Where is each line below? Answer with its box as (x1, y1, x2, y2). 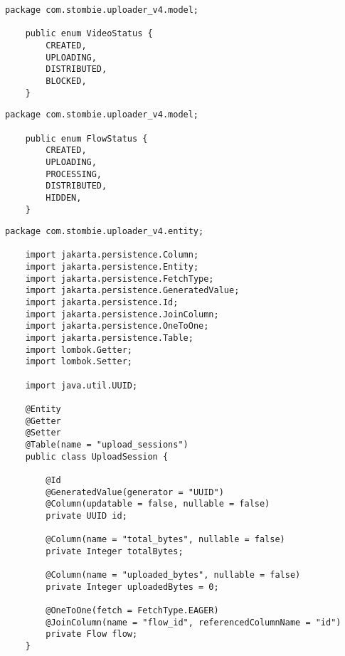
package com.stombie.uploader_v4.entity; (5, 226, 204, 237)
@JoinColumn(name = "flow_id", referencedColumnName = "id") (46, 617, 341, 628)
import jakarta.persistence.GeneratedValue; (25, 285, 240, 296)
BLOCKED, (46, 75, 87, 86)
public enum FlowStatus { (25, 133, 148, 144)
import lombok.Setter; (25, 356, 132, 367)
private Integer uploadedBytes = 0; (46, 581, 219, 592)
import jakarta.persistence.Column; (25, 250, 199, 260)
